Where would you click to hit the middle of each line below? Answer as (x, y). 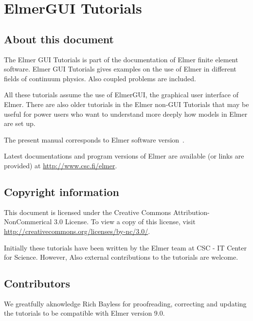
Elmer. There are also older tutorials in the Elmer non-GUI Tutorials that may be (126, 104)
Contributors (37, 283)
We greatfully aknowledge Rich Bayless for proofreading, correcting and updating (125, 303)
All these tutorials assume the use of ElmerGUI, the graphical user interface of (121, 95)
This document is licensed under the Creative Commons (88, 212)
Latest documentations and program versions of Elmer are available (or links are (124, 156)
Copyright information (62, 191)
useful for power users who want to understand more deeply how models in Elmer (126, 114)
